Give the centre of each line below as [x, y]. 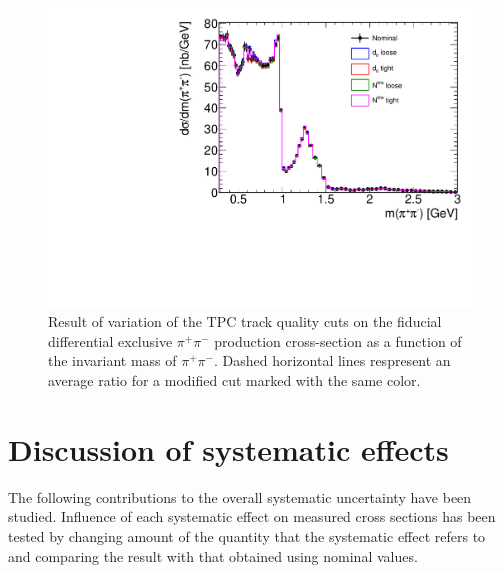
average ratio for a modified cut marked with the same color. [234, 380]
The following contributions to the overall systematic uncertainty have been [240, 496]
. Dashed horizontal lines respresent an [332, 360]
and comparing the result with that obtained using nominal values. [213, 555]
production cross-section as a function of [338, 340]
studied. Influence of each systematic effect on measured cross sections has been [252, 516]
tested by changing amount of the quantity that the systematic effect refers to [247, 535]
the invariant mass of [112, 360]
